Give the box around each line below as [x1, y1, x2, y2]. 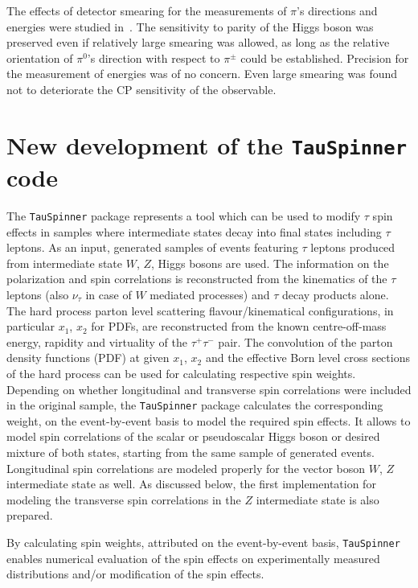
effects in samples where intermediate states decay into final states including [6, 223, 382, 240]
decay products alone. [281, 286, 389, 303]
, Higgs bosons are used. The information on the [151, 254, 389, 271]
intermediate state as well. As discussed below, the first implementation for [6, 475, 376, 492]
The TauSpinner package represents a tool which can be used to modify [6, 208, 361, 224]
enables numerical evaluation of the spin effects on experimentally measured [6, 549, 380, 566]
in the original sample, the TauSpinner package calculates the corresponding [6, 397, 383, 413]
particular [6, 318, 55, 335]
